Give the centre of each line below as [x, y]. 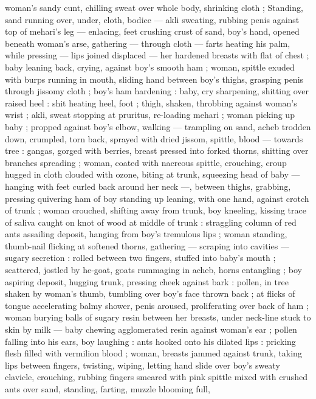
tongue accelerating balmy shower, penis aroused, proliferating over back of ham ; [157, 305]
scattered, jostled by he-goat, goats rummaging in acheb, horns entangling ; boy [153, 270]
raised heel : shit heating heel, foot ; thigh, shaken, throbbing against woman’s [151, 102]
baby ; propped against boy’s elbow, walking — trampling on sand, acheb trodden [158, 126]
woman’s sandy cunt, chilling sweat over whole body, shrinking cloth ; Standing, [154, 7]
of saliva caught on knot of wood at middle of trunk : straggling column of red [151, 222]
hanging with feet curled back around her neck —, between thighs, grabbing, [148, 186]
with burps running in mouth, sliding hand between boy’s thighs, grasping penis [154, 79]
